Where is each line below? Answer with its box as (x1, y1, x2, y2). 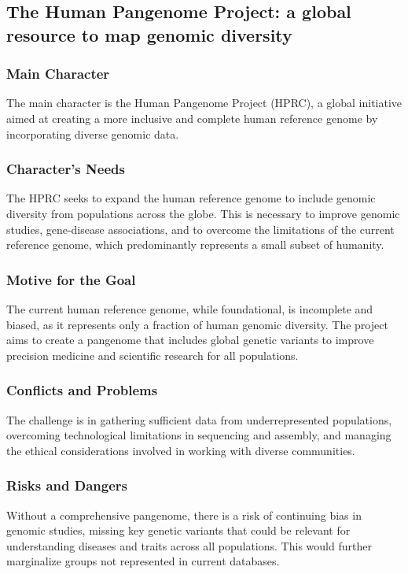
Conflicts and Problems (6, 380, 158, 400)
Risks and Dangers (6, 476, 127, 495)
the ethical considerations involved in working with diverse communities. (6, 442, 355, 458)
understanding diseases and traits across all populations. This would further (6, 537, 372, 554)
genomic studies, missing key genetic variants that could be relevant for (6, 522, 351, 539)
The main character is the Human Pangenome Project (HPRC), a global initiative (6, 94, 402, 111)
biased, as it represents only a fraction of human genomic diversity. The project (6, 316, 388, 332)
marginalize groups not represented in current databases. (6, 553, 280, 569)
